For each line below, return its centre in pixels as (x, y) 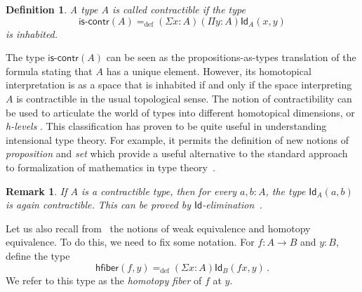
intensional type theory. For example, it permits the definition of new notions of (177, 139)
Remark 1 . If (36, 191)
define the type (38, 255)
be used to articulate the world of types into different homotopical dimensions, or (180, 112)
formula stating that (49, 71)
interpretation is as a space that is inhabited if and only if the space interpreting (179, 85)
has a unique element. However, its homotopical (209, 71)
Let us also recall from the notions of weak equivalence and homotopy (158, 228)
